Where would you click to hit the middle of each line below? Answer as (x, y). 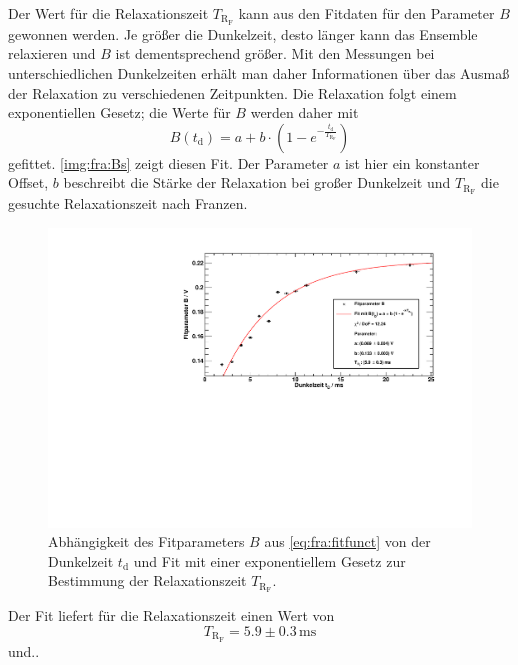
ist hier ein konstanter (412, 162)
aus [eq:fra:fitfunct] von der (347, 541)
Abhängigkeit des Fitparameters (146, 541)
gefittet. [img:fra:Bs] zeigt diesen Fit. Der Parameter (168, 162)
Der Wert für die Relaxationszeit (108, 13)
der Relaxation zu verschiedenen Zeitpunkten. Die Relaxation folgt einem (232, 92)
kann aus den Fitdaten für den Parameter (366, 13)
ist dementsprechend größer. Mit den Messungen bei (275, 53)
